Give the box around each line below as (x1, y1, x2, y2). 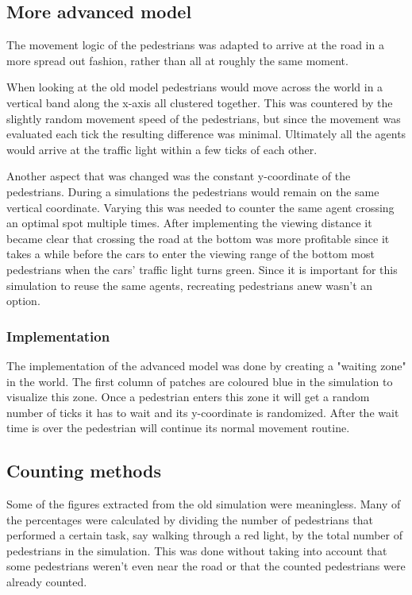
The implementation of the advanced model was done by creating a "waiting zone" (6, 357, 406, 373)
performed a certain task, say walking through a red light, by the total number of (6, 527, 402, 543)
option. (6, 292, 40, 309)
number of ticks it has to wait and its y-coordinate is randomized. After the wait (6, 404, 399, 420)
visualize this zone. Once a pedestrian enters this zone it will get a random (6, 388, 370, 405)
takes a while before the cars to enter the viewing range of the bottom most (6, 245, 375, 262)
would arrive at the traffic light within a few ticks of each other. (6, 141, 318, 157)
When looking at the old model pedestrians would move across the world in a (6, 79, 383, 95)
